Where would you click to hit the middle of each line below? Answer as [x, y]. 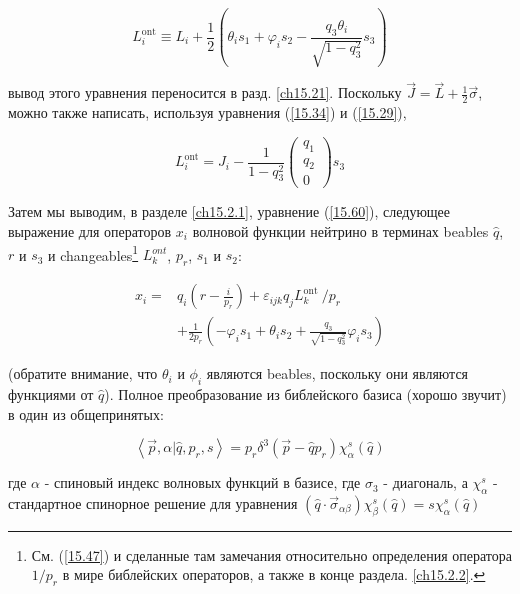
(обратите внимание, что [83, 373]
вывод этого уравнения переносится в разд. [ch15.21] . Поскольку [205, 92]
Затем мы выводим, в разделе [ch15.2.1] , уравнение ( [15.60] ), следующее [229, 211]
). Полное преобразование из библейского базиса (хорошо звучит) [305, 393]
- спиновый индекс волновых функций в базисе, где [202, 482]
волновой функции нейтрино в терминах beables [340, 231]
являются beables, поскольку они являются [337, 373]
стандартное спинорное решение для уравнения [153, 502]
